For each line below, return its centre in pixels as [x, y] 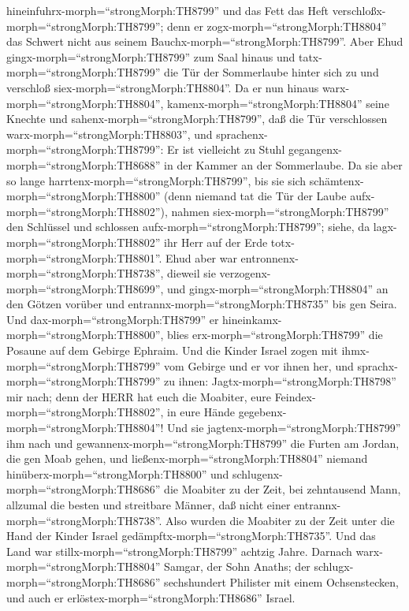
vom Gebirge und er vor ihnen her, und [259, 365]
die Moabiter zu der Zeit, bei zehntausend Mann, [283, 489]
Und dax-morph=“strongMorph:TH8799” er [113, 319]
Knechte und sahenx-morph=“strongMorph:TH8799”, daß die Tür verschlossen [197, 119]
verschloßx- [359, 10]
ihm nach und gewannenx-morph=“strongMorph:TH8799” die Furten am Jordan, [203, 443]
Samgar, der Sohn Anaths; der [237, 566]
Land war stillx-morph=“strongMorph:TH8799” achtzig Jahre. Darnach [179, 551]
